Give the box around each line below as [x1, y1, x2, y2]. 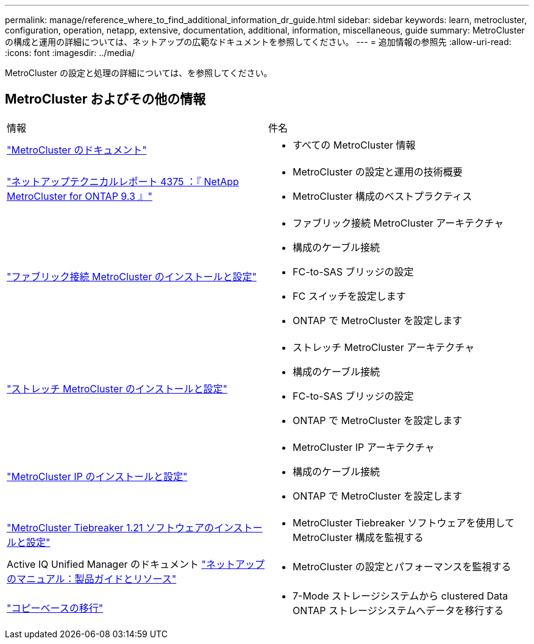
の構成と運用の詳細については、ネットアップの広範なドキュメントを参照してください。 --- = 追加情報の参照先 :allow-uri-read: [5, 37, 511, 47]
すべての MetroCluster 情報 [293, 138, 416, 151]
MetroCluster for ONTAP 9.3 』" [7, 189, 152, 202]
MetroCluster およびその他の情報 [5, 91, 206, 107]
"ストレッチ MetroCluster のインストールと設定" [7, 382, 227, 395]
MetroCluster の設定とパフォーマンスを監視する [293, 560, 511, 573]
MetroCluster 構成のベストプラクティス [293, 189, 472, 202]
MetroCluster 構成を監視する [293, 531, 424, 543]
